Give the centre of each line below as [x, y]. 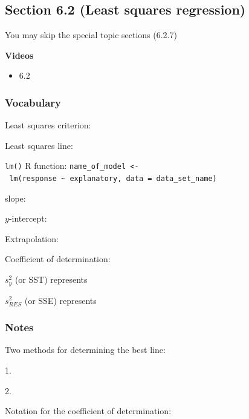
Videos [19, 55]
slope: [15, 198]
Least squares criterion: [48, 125]
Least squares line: [39, 145]
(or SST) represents [51, 279]
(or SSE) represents [60, 300]
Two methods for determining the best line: [85, 350]
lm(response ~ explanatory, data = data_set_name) [113, 179]
